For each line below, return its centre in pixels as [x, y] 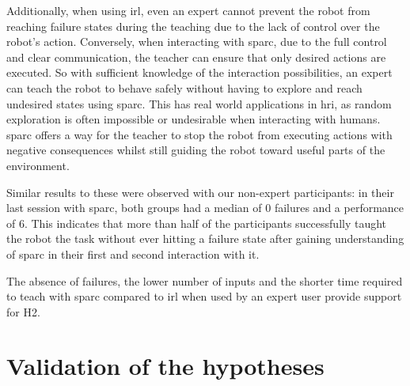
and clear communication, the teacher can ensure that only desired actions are [196, 57]
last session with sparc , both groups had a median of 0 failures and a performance [205, 208]
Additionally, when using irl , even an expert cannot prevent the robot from [188, 10]
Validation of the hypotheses [165, 366]
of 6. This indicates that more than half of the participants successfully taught [197, 223]
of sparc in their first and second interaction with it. [133, 254]
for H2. [23, 311]
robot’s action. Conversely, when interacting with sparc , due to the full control [197, 42]
